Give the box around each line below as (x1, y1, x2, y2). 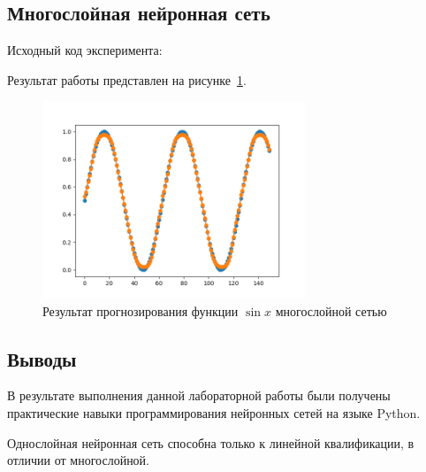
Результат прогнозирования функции (42, 301, 239, 320)
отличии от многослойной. (7, 451, 150, 469)
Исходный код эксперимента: (7, 41, 163, 59)
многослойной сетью (275, 301, 387, 320)
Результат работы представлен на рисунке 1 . (7, 70, 247, 89)
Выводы (7, 344, 77, 372)
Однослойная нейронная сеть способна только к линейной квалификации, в (7, 433, 415, 452)
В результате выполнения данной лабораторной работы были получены (7, 386, 391, 405)
